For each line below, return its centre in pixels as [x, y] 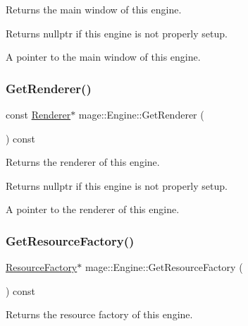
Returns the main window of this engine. [94, 9]
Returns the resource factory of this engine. [99, 314]
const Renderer [38, 114]
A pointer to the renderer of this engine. [93, 209]
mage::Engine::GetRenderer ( [141, 114]
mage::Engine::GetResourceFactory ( [164, 267]
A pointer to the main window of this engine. [103, 57]
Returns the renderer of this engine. [83, 162]
